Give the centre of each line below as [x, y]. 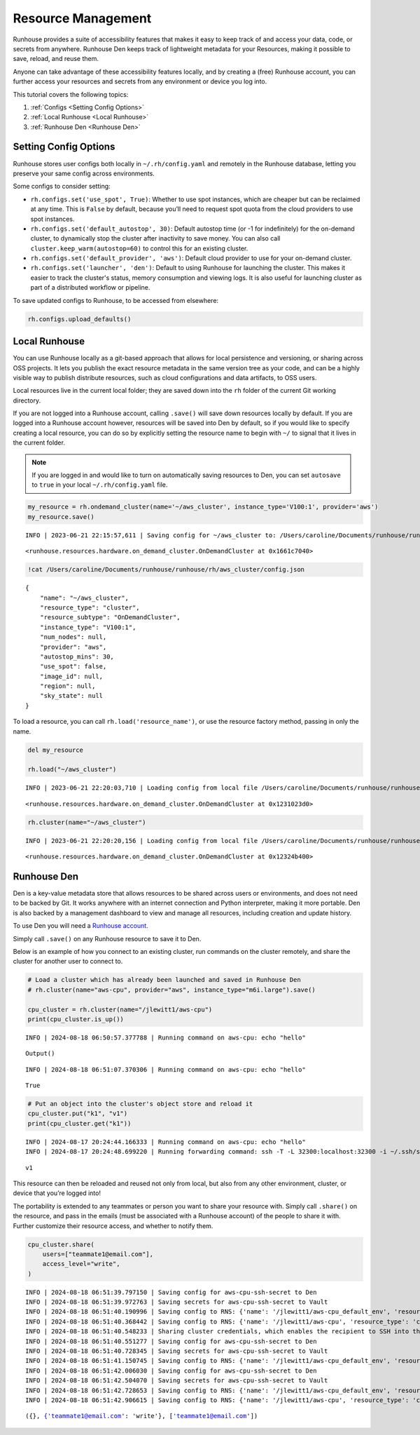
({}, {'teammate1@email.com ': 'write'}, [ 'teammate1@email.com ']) [142, 1416]
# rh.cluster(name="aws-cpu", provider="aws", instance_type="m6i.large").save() [172, 990]
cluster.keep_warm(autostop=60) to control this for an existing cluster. [139, 248]
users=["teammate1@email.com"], [98, 1254]
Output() [40, 1053]
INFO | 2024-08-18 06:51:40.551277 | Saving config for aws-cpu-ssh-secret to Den [171, 1341]
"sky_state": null [71, 696]
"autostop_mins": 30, [77, 656]
